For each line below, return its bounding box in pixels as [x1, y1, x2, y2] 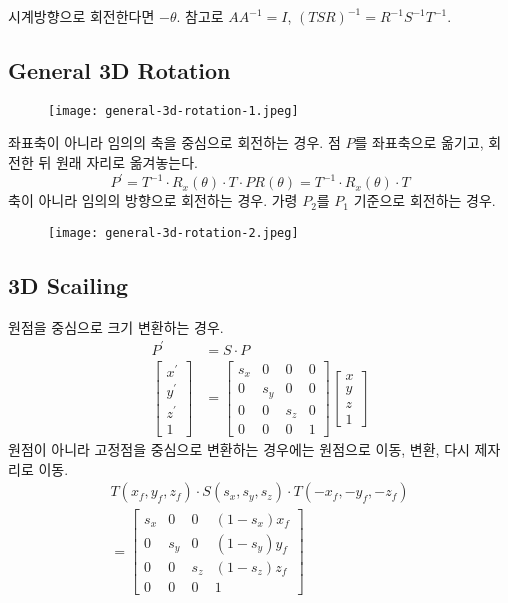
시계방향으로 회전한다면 [8, 6, 155, 26]
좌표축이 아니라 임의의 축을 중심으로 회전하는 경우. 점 [8, 132, 341, 153]
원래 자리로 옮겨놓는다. [55, 152, 198, 173]
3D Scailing [8, 269, 129, 300]
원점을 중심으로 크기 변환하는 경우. [8, 316, 224, 337]
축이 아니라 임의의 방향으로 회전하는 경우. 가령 [8, 190, 298, 211]
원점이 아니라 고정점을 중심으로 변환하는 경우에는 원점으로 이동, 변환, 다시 [8, 439, 470, 460]
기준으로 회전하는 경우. [353, 190, 496, 211]
